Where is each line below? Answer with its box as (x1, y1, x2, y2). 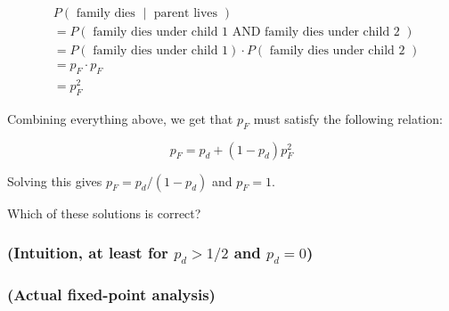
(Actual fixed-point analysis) (7, 283, 216, 306)
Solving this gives (7, 171, 102, 190)
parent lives (153, 7, 218, 20)
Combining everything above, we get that (7, 109, 233, 127)
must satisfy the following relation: (253, 109, 443, 127)
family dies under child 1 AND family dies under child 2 (93, 26, 400, 39)
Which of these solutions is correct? (7, 203, 201, 222)
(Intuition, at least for (7, 241, 168, 264)
